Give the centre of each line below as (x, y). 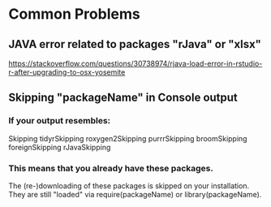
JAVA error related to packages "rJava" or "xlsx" (135, 44)
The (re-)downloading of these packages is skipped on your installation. (129, 185)
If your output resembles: (60, 121)
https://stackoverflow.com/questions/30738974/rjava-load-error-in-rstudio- (135, 63)
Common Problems (74, 14)
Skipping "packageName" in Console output (123, 98)
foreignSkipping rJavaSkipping (60, 147)
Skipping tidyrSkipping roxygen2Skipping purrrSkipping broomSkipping (128, 138)
